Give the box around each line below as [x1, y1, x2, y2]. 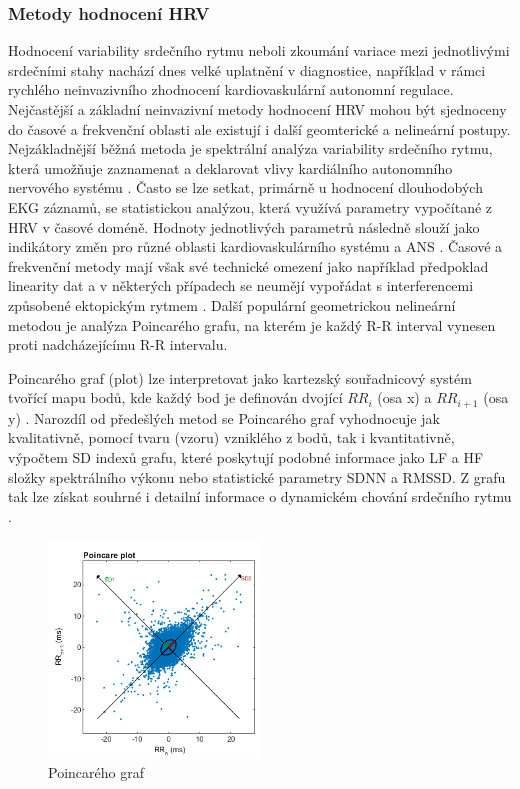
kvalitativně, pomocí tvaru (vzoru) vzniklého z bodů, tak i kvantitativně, [8, 427, 455, 448]
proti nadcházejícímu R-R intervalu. [8, 334, 228, 355]
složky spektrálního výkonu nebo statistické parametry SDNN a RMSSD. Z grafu [8, 466, 506, 487]
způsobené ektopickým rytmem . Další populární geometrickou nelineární [8, 294, 456, 315]
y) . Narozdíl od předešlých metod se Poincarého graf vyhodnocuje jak [8, 407, 440, 428]
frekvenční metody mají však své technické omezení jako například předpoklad [8, 255, 489, 276]
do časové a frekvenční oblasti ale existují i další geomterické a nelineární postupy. [8, 118, 511, 139]
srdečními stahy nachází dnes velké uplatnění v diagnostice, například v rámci [8, 59, 486, 80]
